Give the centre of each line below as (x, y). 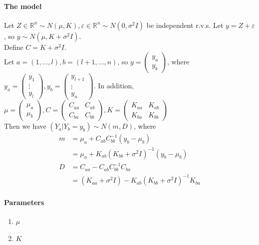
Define (14, 47)
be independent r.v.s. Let (185, 25)
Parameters (24, 202)
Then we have (25, 126)
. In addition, (114, 86)
